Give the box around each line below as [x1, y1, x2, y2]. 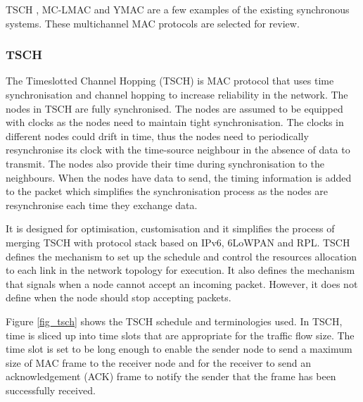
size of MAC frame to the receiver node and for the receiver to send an [6, 355, 311, 370]
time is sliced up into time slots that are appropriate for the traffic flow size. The [6, 327, 355, 342]
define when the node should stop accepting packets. [6, 290, 231, 305]
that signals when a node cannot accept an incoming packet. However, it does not [6, 276, 358, 291]
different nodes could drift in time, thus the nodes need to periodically [6, 128, 309, 143]
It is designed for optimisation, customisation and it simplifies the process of [6, 221, 335, 236]
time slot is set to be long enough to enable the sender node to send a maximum [6, 341, 352, 356]
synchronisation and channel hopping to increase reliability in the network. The [6, 87, 348, 101]
